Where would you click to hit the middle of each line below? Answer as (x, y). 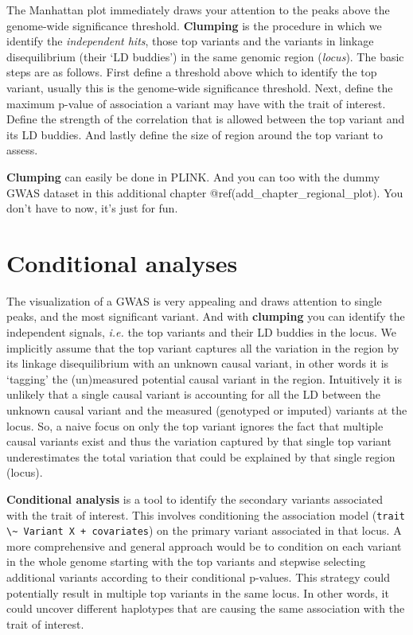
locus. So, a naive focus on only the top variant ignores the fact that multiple (195, 425)
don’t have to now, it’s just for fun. (92, 208)
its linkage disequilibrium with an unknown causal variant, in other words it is (198, 363)
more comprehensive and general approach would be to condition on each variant (204, 545)
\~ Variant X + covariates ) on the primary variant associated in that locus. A (204, 530)
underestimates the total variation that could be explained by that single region (201, 456)
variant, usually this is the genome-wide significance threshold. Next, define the (200, 87)
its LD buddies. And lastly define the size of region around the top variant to (195, 134)
